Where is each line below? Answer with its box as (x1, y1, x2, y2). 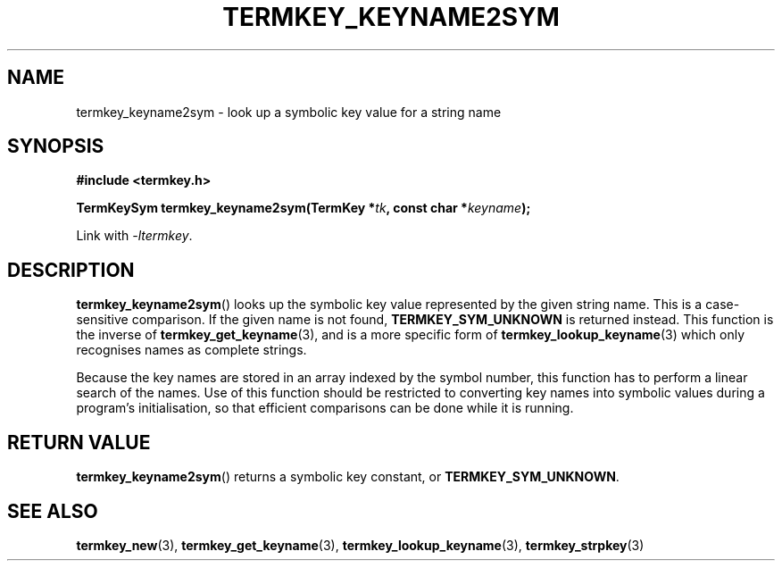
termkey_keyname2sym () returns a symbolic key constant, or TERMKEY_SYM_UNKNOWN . (76, 469, 620, 485)
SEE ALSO (7, 499, 98, 522)
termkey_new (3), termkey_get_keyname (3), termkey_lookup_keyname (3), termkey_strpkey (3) (76, 537, 645, 553)
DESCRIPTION (7, 258, 135, 281)
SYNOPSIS (7, 135, 104, 158)
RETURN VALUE (7, 430, 151, 454)
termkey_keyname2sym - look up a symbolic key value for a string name (76, 104, 502, 120)
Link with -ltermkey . (76, 228, 193, 244)
